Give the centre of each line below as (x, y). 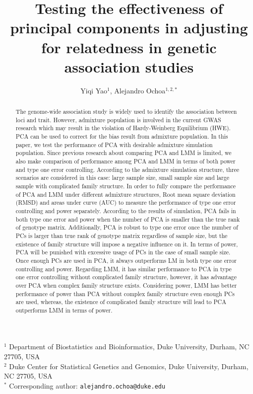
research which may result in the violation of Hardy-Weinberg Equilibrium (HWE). (123, 128)
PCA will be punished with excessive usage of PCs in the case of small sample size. (123, 252)
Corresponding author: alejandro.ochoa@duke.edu (87, 385)
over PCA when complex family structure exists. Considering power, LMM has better (126, 285)
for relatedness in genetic (129, 47)
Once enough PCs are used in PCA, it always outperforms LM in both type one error (126, 260)
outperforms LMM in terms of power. (64, 310)
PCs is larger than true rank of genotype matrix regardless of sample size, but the (122, 235)
